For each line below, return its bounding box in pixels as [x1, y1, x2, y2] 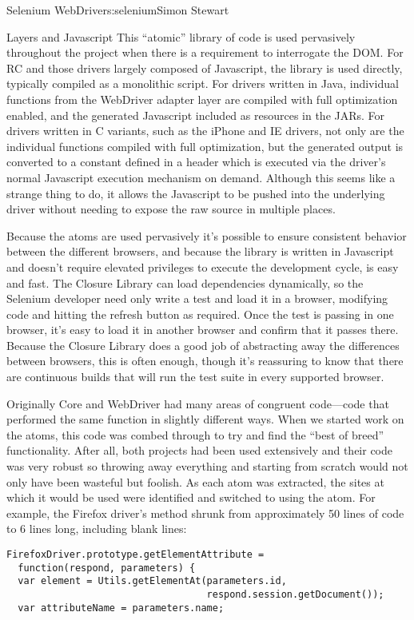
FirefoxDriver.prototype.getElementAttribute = [6, 549, 265, 560]
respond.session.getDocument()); [206, 588, 384, 600]
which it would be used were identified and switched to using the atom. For [6, 489, 376, 506]
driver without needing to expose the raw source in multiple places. [6, 201, 336, 217]
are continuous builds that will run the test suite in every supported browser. [6, 368, 384, 385]
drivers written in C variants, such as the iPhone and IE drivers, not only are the [6, 122, 404, 139]
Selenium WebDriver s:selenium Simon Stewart [6, 2, 229, 18]
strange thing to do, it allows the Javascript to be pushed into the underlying [6, 185, 385, 201]
